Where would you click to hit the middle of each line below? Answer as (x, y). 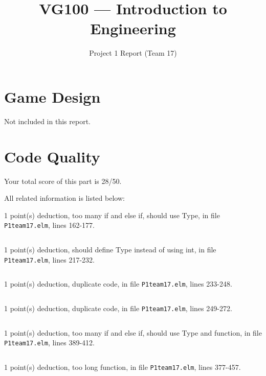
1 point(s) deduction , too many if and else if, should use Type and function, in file (133, 332)
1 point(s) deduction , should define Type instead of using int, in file (110, 249)
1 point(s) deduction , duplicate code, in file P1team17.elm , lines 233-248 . (118, 284)
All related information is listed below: (64, 198)
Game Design (52, 96)
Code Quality (52, 156)
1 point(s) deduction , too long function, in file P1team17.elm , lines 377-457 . (123, 367)
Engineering (133, 28)
